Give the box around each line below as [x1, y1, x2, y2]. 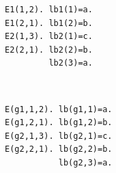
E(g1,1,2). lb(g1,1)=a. [5, 104, 113, 114]
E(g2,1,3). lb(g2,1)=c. [5, 131, 113, 141]
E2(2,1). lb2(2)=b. [5, 44, 93, 55]
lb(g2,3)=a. [58, 157, 113, 168]
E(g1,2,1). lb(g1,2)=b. [5, 118, 113, 128]
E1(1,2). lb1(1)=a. [5, 5, 93, 14]
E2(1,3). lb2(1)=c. [5, 31, 93, 42]
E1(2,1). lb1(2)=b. [5, 18, 93, 28]
